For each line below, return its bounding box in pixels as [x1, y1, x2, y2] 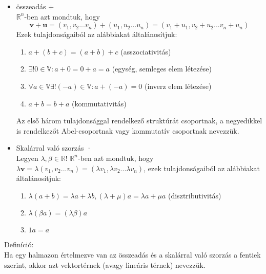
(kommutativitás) [72, 98, 127, 108]
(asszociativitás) [120, 46, 171, 57]
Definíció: [4, 239, 34, 250]
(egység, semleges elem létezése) [112, 63, 212, 74]
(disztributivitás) [168, 190, 221, 200]
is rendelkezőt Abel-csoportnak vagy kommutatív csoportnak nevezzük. [16, 125, 239, 136]
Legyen [16, 152, 38, 163]
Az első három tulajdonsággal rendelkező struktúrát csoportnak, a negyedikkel [16, 115, 262, 126]
